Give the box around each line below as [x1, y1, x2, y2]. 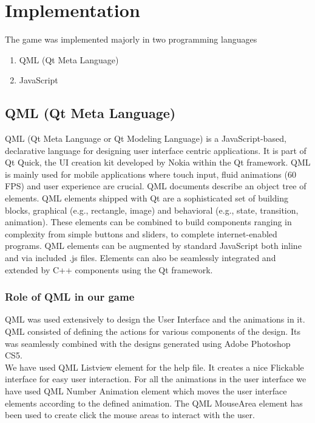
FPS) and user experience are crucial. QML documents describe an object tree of [5, 180, 307, 192]
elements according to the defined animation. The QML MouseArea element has [5, 396, 303, 409]
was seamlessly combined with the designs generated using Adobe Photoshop [5, 337, 291, 349]
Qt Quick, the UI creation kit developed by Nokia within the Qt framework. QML [5, 156, 311, 169]
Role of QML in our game [5, 289, 135, 304]
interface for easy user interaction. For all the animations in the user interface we [5, 372, 307, 385]
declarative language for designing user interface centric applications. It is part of [5, 144, 307, 156]
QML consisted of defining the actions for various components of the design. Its [5, 325, 300, 338]
